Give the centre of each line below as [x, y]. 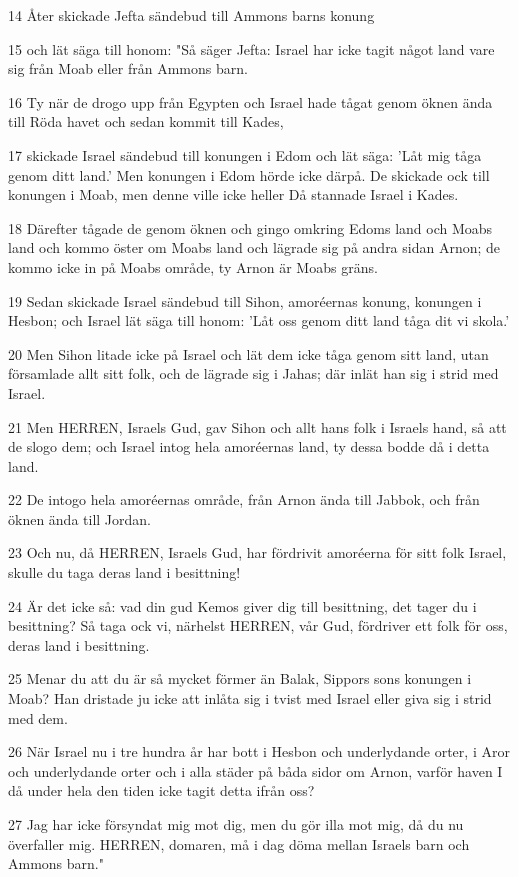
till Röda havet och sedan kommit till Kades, [146, 121]
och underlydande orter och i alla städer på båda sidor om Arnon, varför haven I [255, 770]
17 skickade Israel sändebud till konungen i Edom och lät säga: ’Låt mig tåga [245, 154]
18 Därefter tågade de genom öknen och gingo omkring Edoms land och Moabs [250, 227]
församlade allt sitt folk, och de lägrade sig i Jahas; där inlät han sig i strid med [253, 373]
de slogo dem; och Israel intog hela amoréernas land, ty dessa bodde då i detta [249, 446]
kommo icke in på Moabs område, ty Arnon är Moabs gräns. [193, 266]
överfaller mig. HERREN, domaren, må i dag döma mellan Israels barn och [239, 843]
